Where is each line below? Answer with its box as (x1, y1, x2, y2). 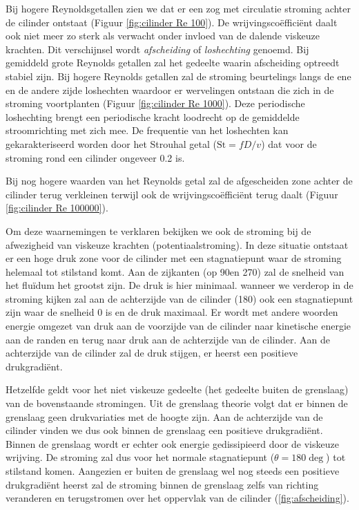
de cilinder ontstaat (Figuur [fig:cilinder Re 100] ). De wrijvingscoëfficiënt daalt (6, 15, 338, 29)
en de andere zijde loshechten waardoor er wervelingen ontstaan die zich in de (6, 82, 334, 97)
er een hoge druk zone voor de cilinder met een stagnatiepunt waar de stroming (6, 251, 342, 265)
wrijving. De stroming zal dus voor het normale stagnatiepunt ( (6, 450, 275, 464)
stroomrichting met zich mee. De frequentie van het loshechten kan (6, 123, 289, 138)
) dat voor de (261, 136, 317, 151)
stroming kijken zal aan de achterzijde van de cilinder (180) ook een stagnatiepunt (6, 291, 353, 305)
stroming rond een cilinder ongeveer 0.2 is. (6, 150, 185, 164)
